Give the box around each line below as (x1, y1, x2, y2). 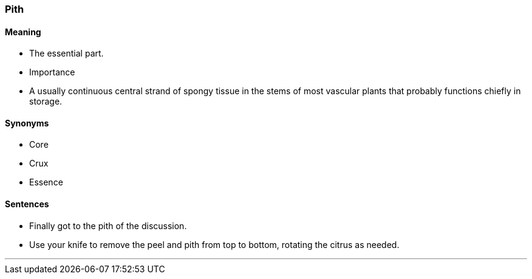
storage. (29, 96, 63, 107)
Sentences (5, 199, 49, 210)
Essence (29, 177, 63, 188)
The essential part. (29, 48, 104, 59)
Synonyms (5, 117, 49, 128)
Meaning (5, 26, 41, 37)
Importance (29, 67, 75, 78)
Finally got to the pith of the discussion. (29, 220, 187, 231)
